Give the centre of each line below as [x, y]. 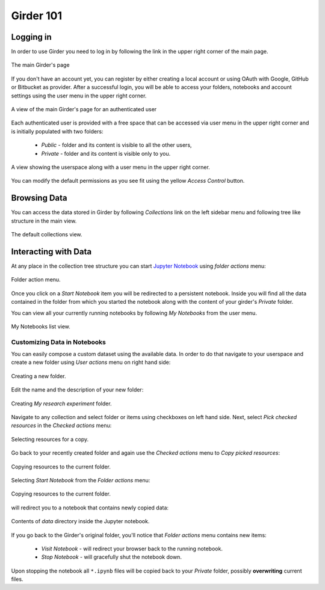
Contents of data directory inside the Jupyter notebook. [80, 521]
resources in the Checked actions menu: [61, 426]
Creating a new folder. [39, 376]
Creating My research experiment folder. [61, 404]
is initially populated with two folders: [57, 131]
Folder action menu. [36, 280]
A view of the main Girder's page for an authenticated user [84, 109]
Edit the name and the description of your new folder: [77, 390]
